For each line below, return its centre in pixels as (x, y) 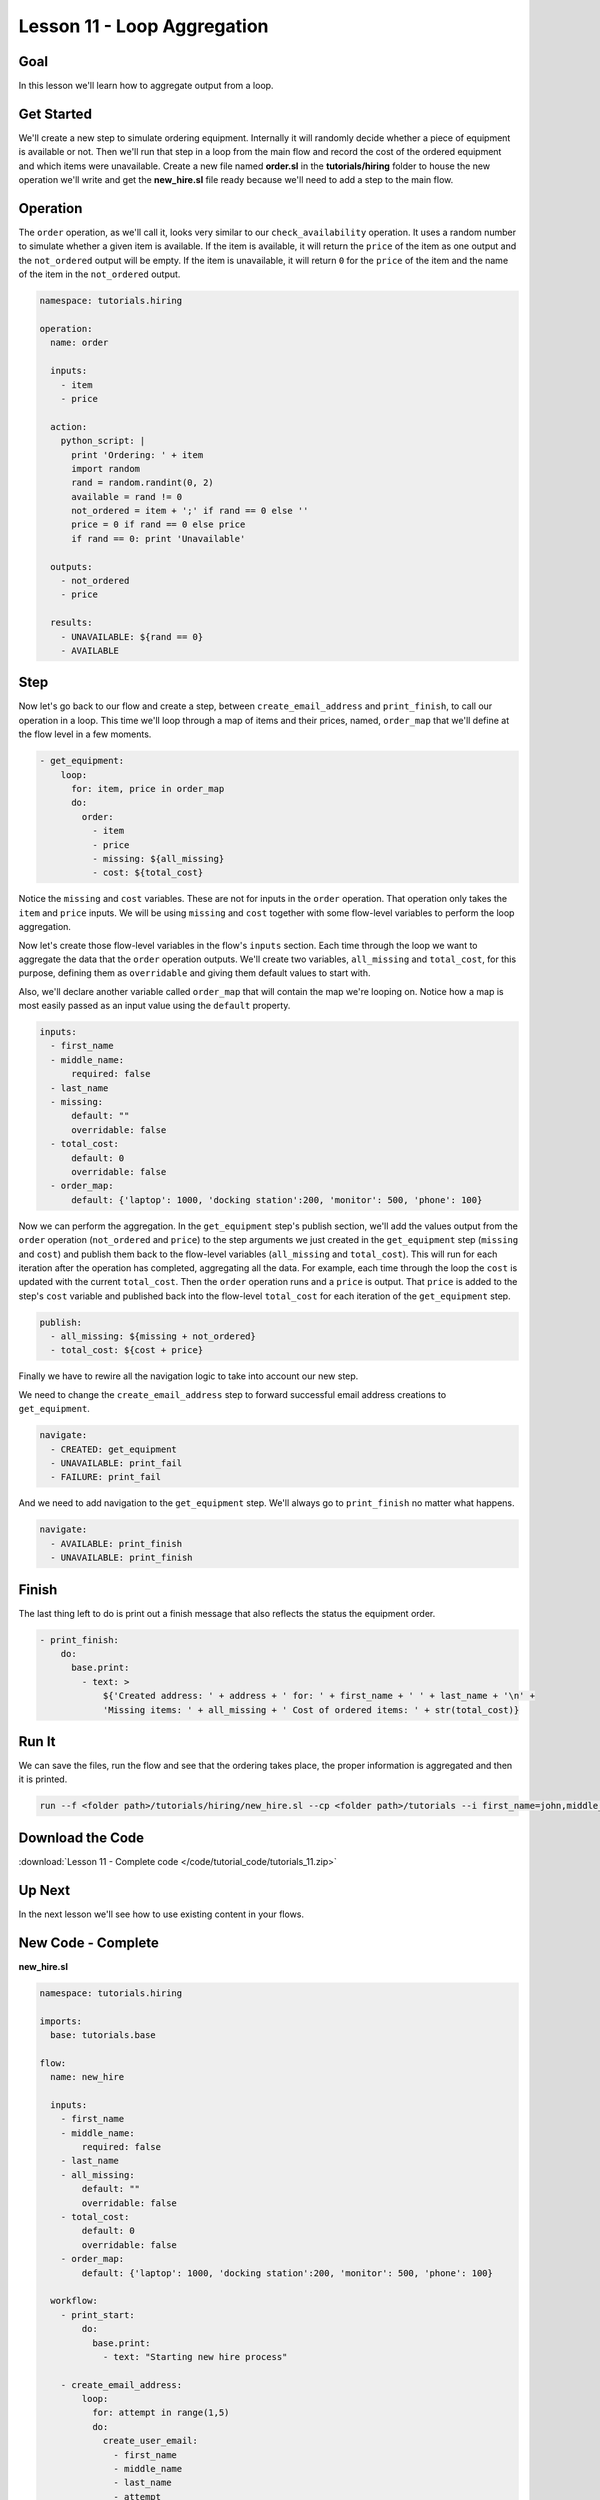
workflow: (74, 2301)
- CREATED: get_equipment (113, 1449)
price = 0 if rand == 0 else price (158, 524)
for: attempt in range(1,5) (160, 2413)
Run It (37, 1741)
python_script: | (103, 441)
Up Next (44, 1890)
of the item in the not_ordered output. (99, 274)
